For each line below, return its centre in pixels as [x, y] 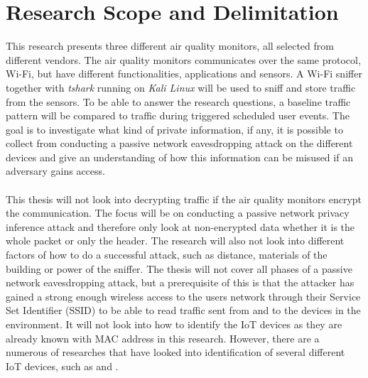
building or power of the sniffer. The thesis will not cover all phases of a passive [179, 268]
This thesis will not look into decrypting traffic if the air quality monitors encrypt [184, 199]
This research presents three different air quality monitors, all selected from [170, 46]
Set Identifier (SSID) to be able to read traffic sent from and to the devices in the [183, 310]
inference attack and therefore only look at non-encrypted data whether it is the [180, 226]
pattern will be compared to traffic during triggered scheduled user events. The [178, 115]
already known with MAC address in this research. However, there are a [163, 338]
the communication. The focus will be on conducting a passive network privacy [178, 213]
